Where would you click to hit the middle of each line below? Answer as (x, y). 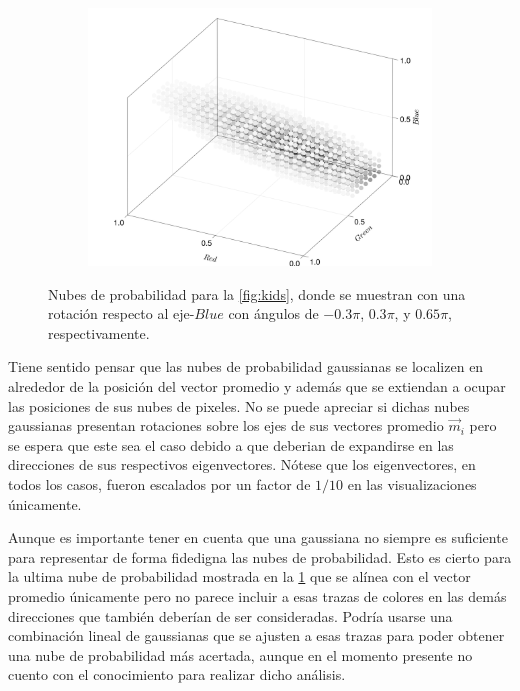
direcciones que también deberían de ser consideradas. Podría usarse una (230, 615)
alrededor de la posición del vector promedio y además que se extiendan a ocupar (257, 385)
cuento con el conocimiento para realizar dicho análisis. (177, 674)
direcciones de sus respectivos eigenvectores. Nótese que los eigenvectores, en (242, 464)
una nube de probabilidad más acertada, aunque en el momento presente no (240, 654)
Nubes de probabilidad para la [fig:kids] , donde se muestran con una (257, 293)
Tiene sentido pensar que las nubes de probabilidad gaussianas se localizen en (246, 366)
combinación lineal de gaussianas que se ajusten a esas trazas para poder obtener (256, 635)
